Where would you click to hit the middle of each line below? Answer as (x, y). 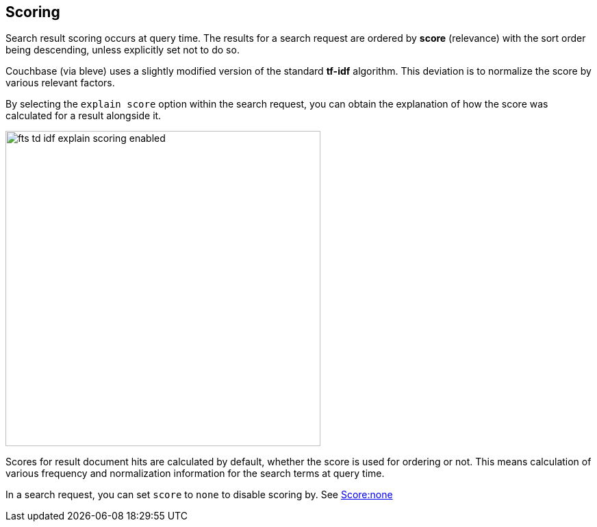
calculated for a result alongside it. (84, 116)
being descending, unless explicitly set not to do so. (123, 50)
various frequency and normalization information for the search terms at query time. (195, 474)
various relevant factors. (60, 83)
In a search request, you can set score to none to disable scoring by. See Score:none (199, 495)
